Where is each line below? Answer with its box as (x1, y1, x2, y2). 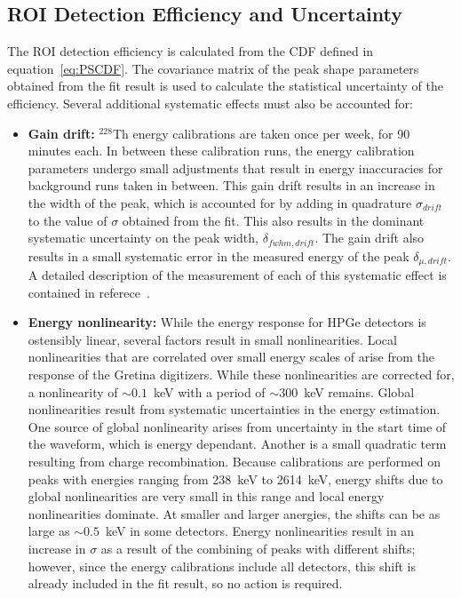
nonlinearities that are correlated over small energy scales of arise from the (28, 347, 435, 366)
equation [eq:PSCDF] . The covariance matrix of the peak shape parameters (7, 59, 419, 77)
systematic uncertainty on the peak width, (28, 228, 258, 247)
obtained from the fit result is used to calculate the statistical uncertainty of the (7, 76, 443, 95)
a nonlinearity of (28, 382, 118, 401)
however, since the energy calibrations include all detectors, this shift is (28, 556, 416, 575)
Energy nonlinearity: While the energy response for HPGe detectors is (28, 313, 426, 331)
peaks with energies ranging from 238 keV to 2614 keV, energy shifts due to (28, 469, 443, 488)
